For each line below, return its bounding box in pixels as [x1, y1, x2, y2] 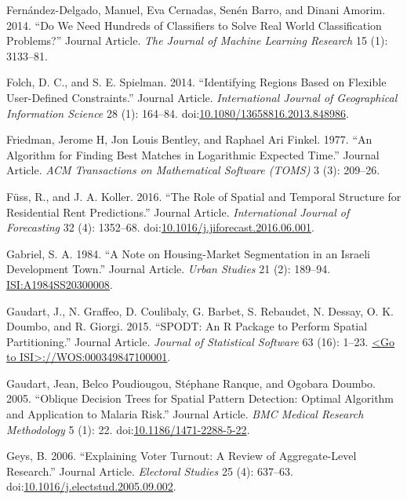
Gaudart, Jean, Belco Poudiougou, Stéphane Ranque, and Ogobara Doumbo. [6, 374, 376, 391]
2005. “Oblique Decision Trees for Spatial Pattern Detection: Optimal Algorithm [6, 390, 394, 407]
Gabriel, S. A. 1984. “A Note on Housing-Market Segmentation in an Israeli [6, 245, 370, 261]
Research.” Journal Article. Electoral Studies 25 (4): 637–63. [6, 462, 293, 479]
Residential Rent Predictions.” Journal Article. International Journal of [6, 203, 350, 220]
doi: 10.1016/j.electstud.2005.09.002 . [6, 478, 176, 495]
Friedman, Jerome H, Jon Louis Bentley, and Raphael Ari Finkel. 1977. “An [6, 131, 372, 148]
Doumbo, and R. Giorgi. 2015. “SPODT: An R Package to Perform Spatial [6, 318, 368, 334]
